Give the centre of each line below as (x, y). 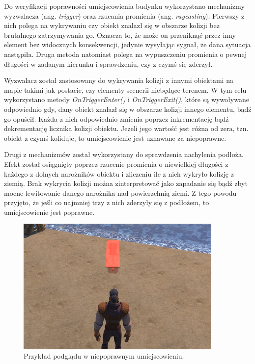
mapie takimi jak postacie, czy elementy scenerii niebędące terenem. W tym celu (125, 90)
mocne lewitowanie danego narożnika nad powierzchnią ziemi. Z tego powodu (120, 193)
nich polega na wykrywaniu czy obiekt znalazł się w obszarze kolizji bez (112, 25)
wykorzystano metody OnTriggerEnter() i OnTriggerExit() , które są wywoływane (127, 99)
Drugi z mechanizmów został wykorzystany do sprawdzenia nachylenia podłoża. (124, 154)
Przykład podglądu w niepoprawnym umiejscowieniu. (104, 356)
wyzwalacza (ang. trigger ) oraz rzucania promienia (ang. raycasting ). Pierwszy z (124, 15)
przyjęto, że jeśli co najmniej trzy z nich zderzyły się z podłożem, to (107, 202)
